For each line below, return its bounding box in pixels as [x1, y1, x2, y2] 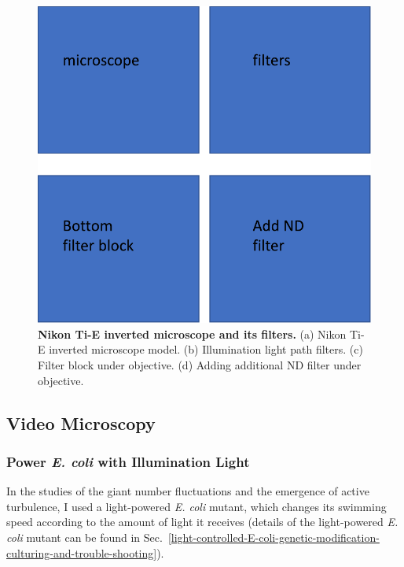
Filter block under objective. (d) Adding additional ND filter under [38, 356, 362, 372]
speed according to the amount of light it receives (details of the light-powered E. [6, 513, 398, 530]
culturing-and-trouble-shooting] [6, 544, 157, 561]
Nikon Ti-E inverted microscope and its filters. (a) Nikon [38, 325, 347, 342]
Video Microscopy [6, 410, 156, 435]
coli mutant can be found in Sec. [6, 528, 163, 545]
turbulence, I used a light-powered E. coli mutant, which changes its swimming [6, 498, 387, 514]
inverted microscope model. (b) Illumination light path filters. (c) [49, 341, 363, 358]
